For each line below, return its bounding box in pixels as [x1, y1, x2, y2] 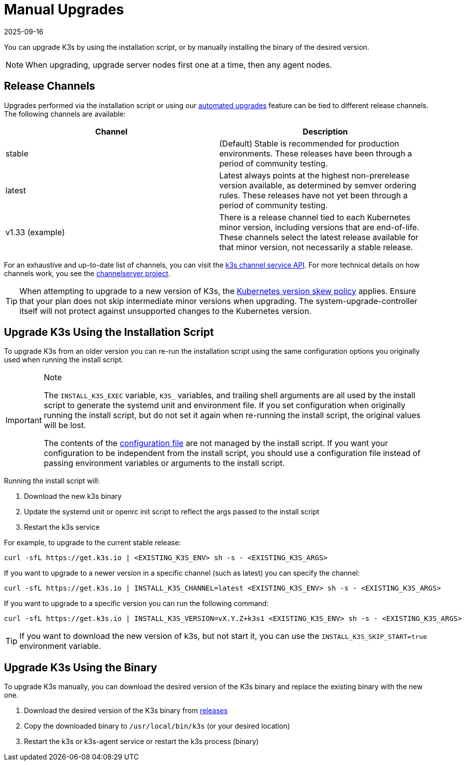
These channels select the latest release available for [219, 232, 419, 242]
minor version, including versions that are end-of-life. [219, 222, 420, 232]
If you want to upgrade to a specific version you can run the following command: [4, 599, 269, 608]
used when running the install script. [4, 355, 124, 364]
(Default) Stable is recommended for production [219, 138, 399, 149]
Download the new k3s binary [24, 492, 122, 501]
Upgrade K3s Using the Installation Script [4, 326, 214, 339]
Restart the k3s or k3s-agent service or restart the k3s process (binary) [24, 737, 259, 746]
